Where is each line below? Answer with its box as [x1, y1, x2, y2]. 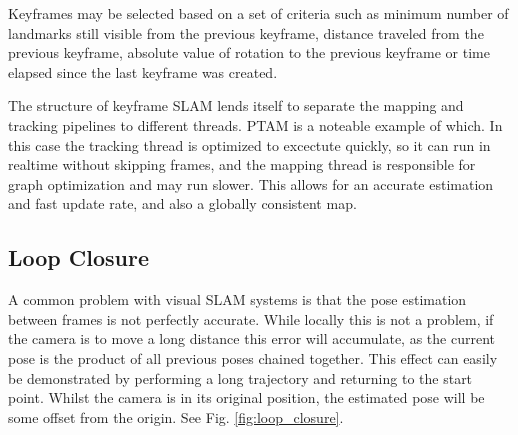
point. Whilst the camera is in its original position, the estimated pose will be [8, 387, 485, 408]
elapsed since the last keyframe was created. [8, 61, 278, 82]
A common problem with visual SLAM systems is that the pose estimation [8, 289, 467, 310]
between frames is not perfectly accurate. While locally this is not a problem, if [8, 308, 494, 329]
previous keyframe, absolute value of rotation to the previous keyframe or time [8, 42, 490, 63]
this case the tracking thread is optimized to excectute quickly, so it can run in [8, 134, 491, 155]
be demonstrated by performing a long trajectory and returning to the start [8, 367, 473, 388]
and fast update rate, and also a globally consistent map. [8, 193, 357, 214]
